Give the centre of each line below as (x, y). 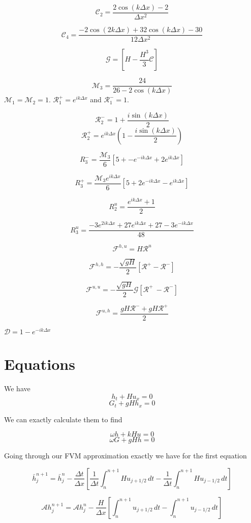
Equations (40, 364)
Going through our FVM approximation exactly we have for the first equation (125, 456)
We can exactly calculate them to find (63, 419)
